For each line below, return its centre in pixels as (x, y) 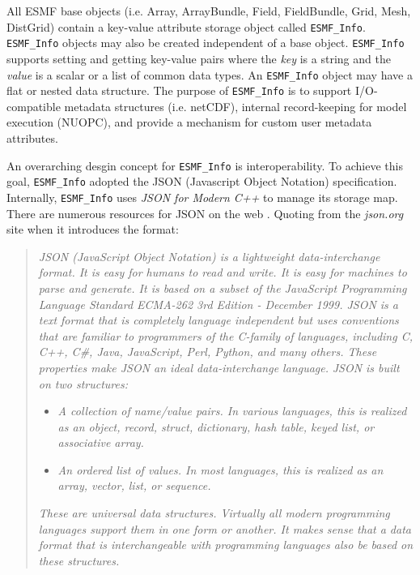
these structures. (79, 560)
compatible (34, 106)
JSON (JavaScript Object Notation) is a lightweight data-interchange (209, 256)
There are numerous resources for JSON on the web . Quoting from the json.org (205, 213)
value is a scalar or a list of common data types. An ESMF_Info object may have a (210, 74)
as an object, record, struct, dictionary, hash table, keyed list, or (216, 426)
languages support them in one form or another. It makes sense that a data (225, 528)
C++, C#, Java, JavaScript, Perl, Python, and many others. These (208, 352)
